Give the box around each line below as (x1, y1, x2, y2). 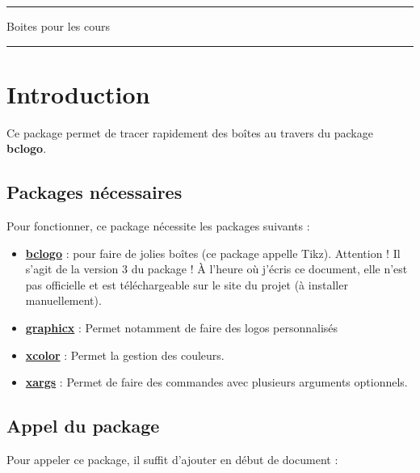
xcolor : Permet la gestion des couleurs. (25, 346, 225, 363)
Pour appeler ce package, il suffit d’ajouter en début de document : (6, 451, 338, 468)
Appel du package (6, 413, 160, 438)
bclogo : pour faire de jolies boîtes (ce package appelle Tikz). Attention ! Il (25, 244, 401, 261)
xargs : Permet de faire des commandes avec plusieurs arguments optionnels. (25, 374, 408, 391)
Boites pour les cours (6, 18, 111, 34)
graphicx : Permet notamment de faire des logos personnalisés (25, 319, 338, 336)
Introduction (6, 77, 150, 110)
